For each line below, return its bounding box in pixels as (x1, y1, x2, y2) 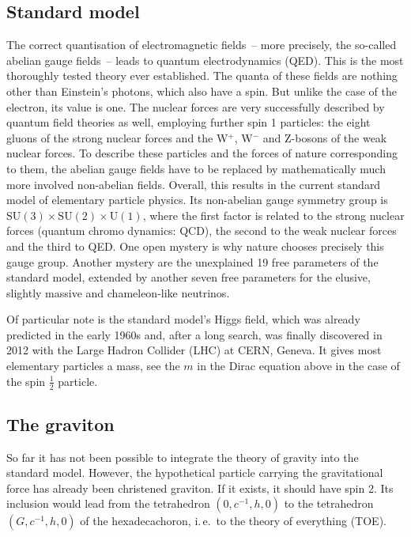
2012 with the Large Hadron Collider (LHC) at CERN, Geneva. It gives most (6, 342, 382, 358)
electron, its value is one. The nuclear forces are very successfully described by (6, 98, 385, 115)
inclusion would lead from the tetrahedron (6, 495, 210, 512)
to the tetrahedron (284, 495, 374, 512)
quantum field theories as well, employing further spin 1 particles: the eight (6, 114, 371, 130)
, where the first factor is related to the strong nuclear (142, 206, 405, 223)
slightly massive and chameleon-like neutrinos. (6, 284, 230, 301)
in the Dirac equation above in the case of (197, 357, 400, 374)
